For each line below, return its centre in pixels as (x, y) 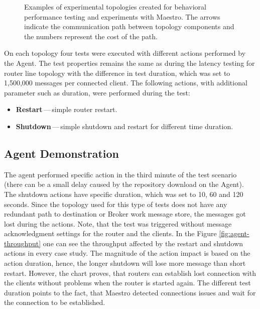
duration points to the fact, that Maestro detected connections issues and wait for (130, 292)
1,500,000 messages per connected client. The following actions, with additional (126, 83)
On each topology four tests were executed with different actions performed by (125, 53)
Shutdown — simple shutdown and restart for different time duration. (124, 126)
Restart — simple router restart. (67, 109)
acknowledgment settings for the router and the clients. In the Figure (110, 233)
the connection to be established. (55, 302)
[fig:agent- (234, 233)
